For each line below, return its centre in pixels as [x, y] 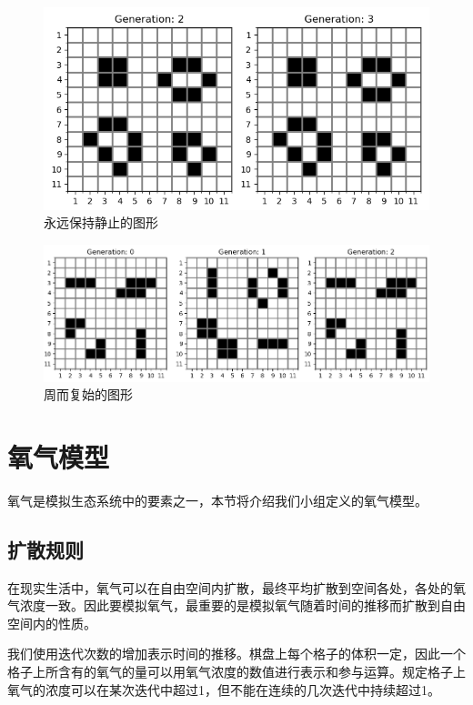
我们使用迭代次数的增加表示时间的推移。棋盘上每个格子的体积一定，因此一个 [236, 654]
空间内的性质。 [52, 623]
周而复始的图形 [88, 394]
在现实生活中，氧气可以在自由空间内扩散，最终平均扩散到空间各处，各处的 [230, 587]
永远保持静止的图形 [101, 222]
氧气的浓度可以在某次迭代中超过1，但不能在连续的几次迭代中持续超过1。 [224, 689]
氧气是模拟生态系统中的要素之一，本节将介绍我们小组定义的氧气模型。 [217, 500]
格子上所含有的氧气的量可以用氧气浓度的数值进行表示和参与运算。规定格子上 [236, 671]
